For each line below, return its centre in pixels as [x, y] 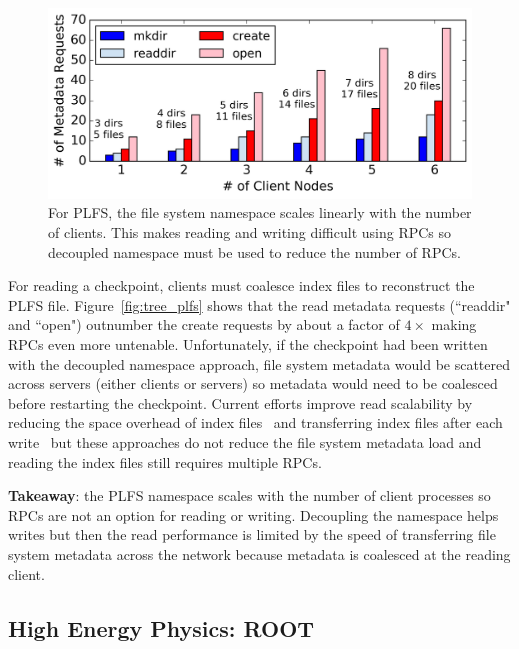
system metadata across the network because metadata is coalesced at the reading [259, 553]
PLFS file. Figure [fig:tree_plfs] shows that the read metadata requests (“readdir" [259, 304]
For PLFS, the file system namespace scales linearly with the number [260, 212]
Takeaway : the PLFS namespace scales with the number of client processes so [249, 495]
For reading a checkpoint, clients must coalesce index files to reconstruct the [241, 285]
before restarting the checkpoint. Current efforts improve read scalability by [240, 402]
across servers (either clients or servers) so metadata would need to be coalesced [253, 383]
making [454, 324]
